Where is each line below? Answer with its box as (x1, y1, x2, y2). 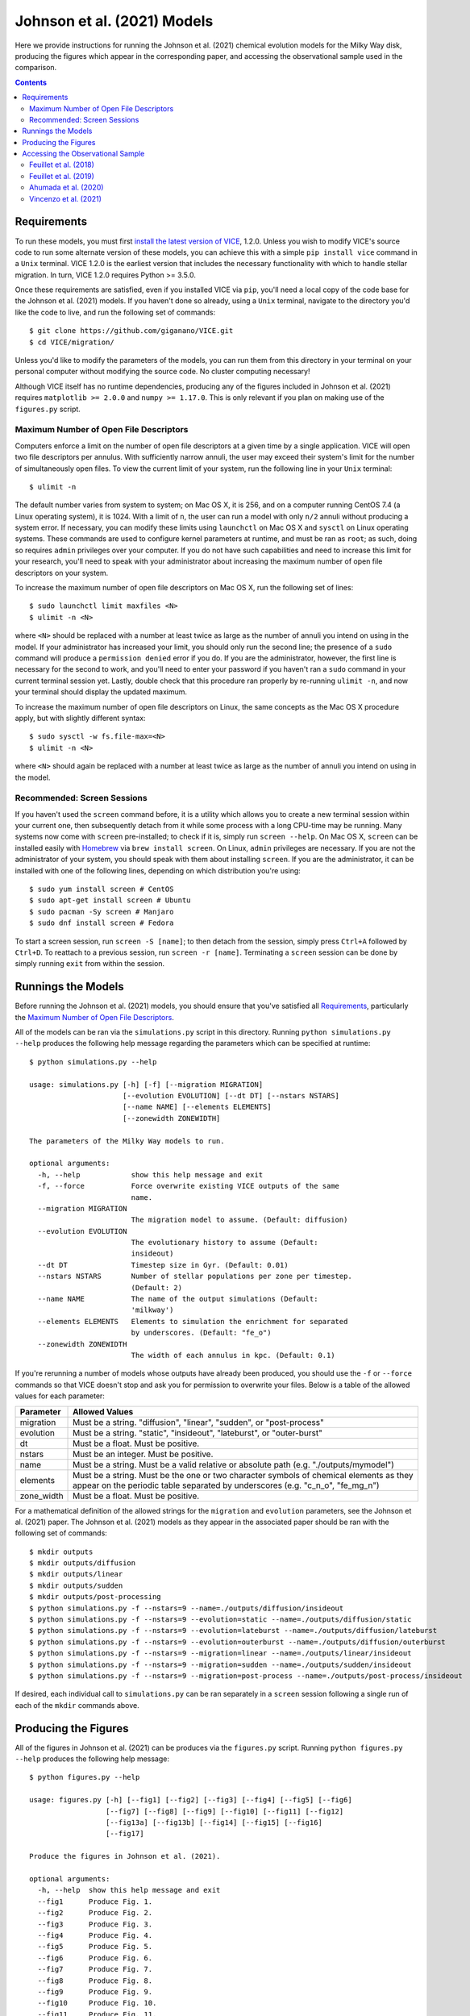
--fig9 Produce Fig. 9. (37, 1987, 153, 1996)
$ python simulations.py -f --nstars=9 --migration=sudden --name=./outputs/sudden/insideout (29, 1660, 412, 1669)
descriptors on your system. (15, 568, 109, 577)
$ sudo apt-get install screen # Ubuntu (29, 896, 191, 905)
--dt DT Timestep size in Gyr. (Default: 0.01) (37, 1260, 289, 1269)
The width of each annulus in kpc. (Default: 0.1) (131, 1351, 335, 1360)
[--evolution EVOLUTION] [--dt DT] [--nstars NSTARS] (122, 1091, 340, 1100)
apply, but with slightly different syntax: (15, 713, 146, 723)
